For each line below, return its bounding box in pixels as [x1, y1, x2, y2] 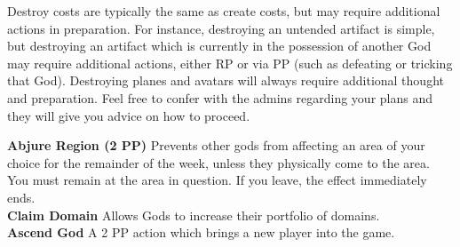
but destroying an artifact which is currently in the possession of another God [7, 36, 432, 55]
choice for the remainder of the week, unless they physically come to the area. [7, 153, 430, 171]
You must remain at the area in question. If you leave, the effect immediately [7, 171, 427, 189]
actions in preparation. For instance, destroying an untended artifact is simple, [7, 19, 435, 37]
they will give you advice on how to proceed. [7, 106, 250, 124]
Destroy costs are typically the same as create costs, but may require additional [7, 2, 440, 20]
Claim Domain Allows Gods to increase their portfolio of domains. [7, 205, 380, 224]
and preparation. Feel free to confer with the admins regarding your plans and [7, 88, 433, 107]
